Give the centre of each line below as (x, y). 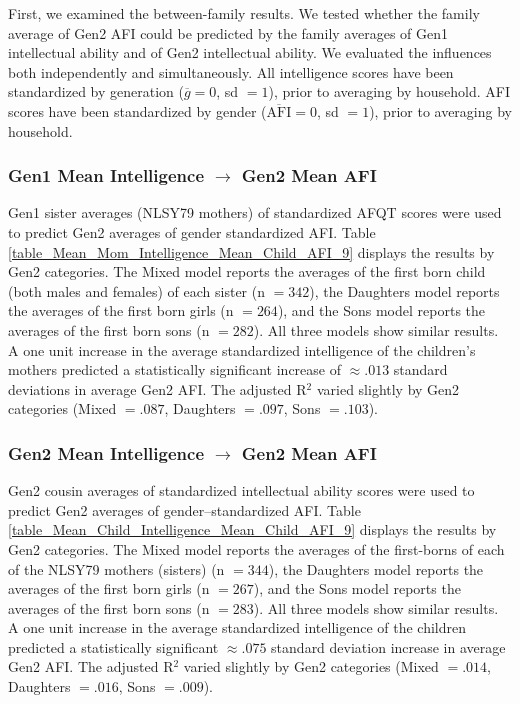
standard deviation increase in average (388, 646)
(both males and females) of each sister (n (136, 290)
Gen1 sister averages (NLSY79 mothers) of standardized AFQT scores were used (255, 212)
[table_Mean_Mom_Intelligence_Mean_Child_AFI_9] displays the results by (251, 251)
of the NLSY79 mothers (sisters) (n (116, 568)
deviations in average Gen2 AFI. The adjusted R (157, 388)
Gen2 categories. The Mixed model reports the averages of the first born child (247, 271)
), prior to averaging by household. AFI (389, 91)
